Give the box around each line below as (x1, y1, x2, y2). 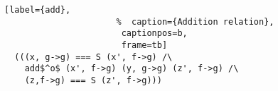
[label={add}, (4, 5, 71, 15)
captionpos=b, (121, 28, 188, 39)
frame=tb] (121, 40, 168, 50)
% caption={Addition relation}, (116, 16, 274, 27)
